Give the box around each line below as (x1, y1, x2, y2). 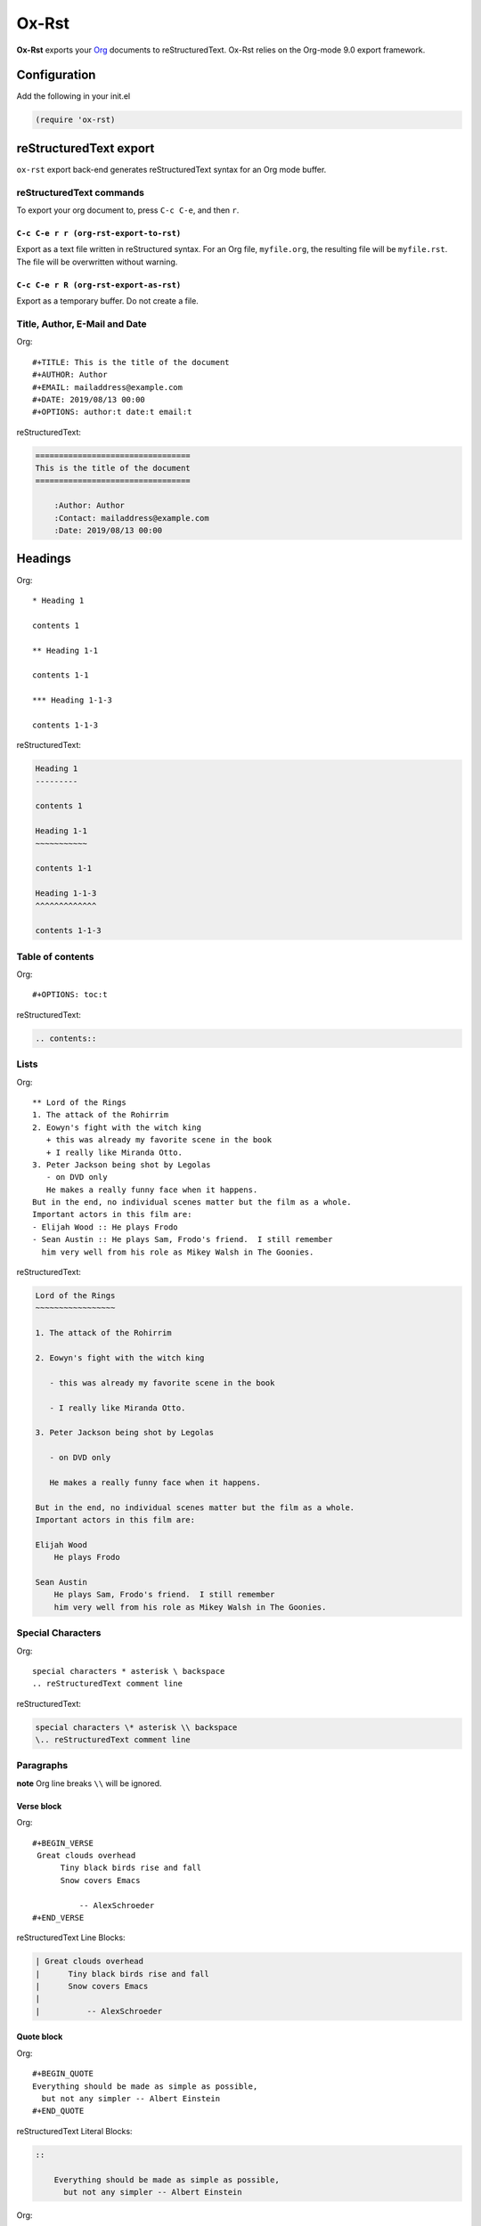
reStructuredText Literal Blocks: (16, 2125, 133, 2136)
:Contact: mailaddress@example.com (53, 513, 209, 523)
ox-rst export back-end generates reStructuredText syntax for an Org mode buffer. (16, 164, 327, 175)
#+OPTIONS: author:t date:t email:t (32, 407, 192, 418)
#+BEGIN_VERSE (32, 1838, 94, 1848)
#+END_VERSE (32, 1913, 85, 1922)
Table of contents (16, 950, 94, 963)
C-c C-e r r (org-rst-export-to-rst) (16, 228, 182, 239)
